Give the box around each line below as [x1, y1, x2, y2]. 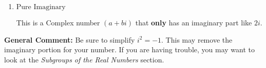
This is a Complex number [16, 17, 100, 27]
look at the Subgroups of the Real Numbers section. [4, 54, 164, 64]
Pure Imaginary [16, 4, 66, 11]
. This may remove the [161, 34, 233, 45]
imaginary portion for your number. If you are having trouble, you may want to [4, 44, 255, 55]
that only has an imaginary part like [135, 17, 252, 27]
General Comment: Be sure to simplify [4, 34, 135, 45]
